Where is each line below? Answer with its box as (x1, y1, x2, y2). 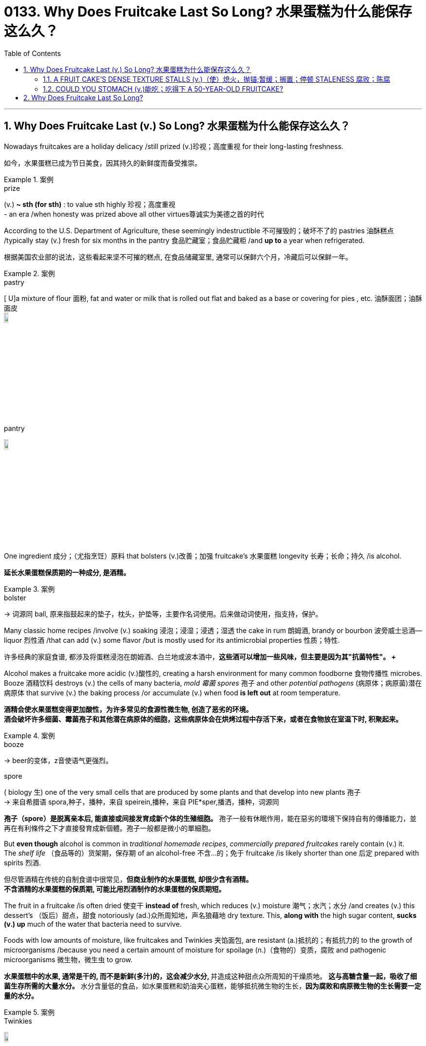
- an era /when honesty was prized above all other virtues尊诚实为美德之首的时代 (4, 209, 264, 218)
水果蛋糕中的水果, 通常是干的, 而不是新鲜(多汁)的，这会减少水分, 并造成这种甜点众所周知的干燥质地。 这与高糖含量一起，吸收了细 (4, 971, 417, 980)
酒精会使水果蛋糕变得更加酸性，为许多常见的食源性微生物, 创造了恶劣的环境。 (4, 705, 253, 713)
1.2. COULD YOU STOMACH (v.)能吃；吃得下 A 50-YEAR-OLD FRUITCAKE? (43, 84, 284, 93)
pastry (4, 278, 24, 286)
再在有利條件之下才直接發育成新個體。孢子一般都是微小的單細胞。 (4, 823, 215, 832)
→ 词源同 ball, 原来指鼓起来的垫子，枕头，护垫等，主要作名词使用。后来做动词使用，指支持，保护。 (4, 609, 322, 618)
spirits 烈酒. (4, 858, 41, 867)
